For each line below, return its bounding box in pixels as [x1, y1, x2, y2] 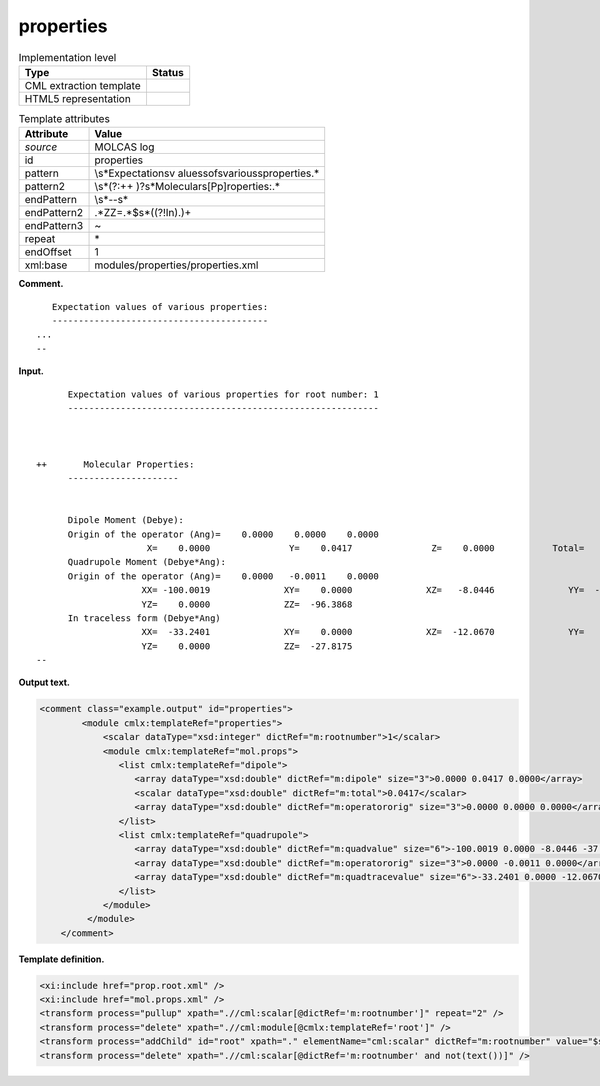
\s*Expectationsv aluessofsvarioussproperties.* [94, 166, 320, 180]
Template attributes [18, 112, 110, 126]
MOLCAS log [94, 140, 155, 154]
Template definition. [18, 953, 105, 965]
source [24, 140, 58, 154]
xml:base [24, 258, 68, 272]
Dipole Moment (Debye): [67, 515, 185, 526]
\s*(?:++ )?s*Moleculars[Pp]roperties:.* [94, 180, 280, 194]
